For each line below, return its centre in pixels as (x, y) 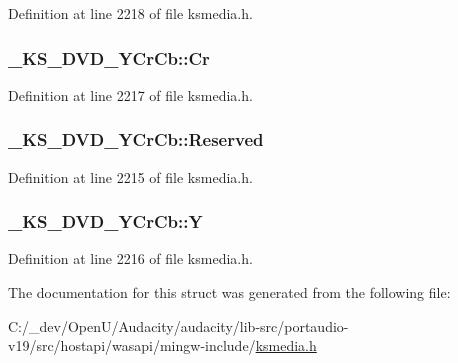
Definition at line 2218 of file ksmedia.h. (130, 13)
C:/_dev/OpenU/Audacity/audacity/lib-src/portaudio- (178, 325)
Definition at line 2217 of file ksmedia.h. (130, 94)
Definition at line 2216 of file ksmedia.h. (130, 258)
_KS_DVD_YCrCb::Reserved (136, 139)
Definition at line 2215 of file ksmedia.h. (130, 176)
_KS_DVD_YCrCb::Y (105, 221)
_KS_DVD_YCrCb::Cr (109, 57)
